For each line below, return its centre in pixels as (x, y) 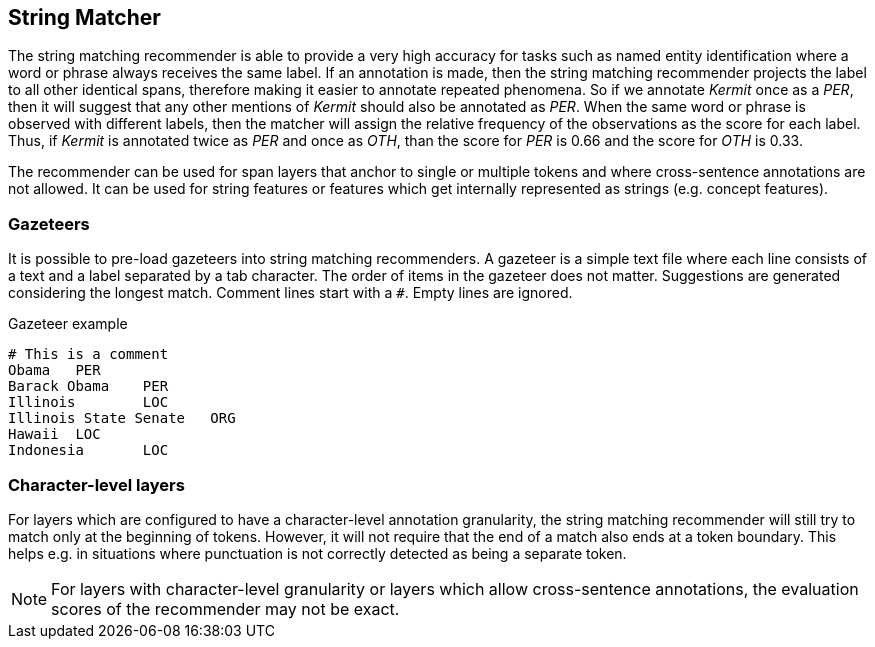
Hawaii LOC (54, 434)
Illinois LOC (88, 402)
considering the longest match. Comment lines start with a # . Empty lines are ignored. (290, 293)
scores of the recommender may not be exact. (225, 608)
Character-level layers (96, 484)
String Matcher (84, 17)
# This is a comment (88, 354)
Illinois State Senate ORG (122, 418)
